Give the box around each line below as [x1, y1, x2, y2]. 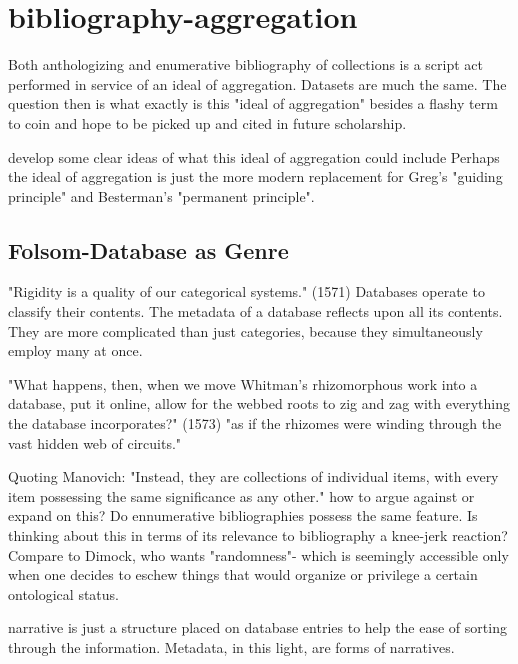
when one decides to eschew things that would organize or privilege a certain [8, 564, 478, 585]
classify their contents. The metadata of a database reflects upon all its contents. [8, 301, 503, 322]
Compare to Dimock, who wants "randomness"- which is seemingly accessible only [8, 544, 509, 565]
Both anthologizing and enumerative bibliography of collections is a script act [8, 54, 484, 75]
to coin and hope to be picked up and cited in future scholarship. [8, 112, 407, 133]
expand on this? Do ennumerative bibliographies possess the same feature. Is [8, 505, 478, 526]
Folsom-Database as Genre [8, 234, 289, 265]
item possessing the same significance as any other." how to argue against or [8, 485, 475, 506]
